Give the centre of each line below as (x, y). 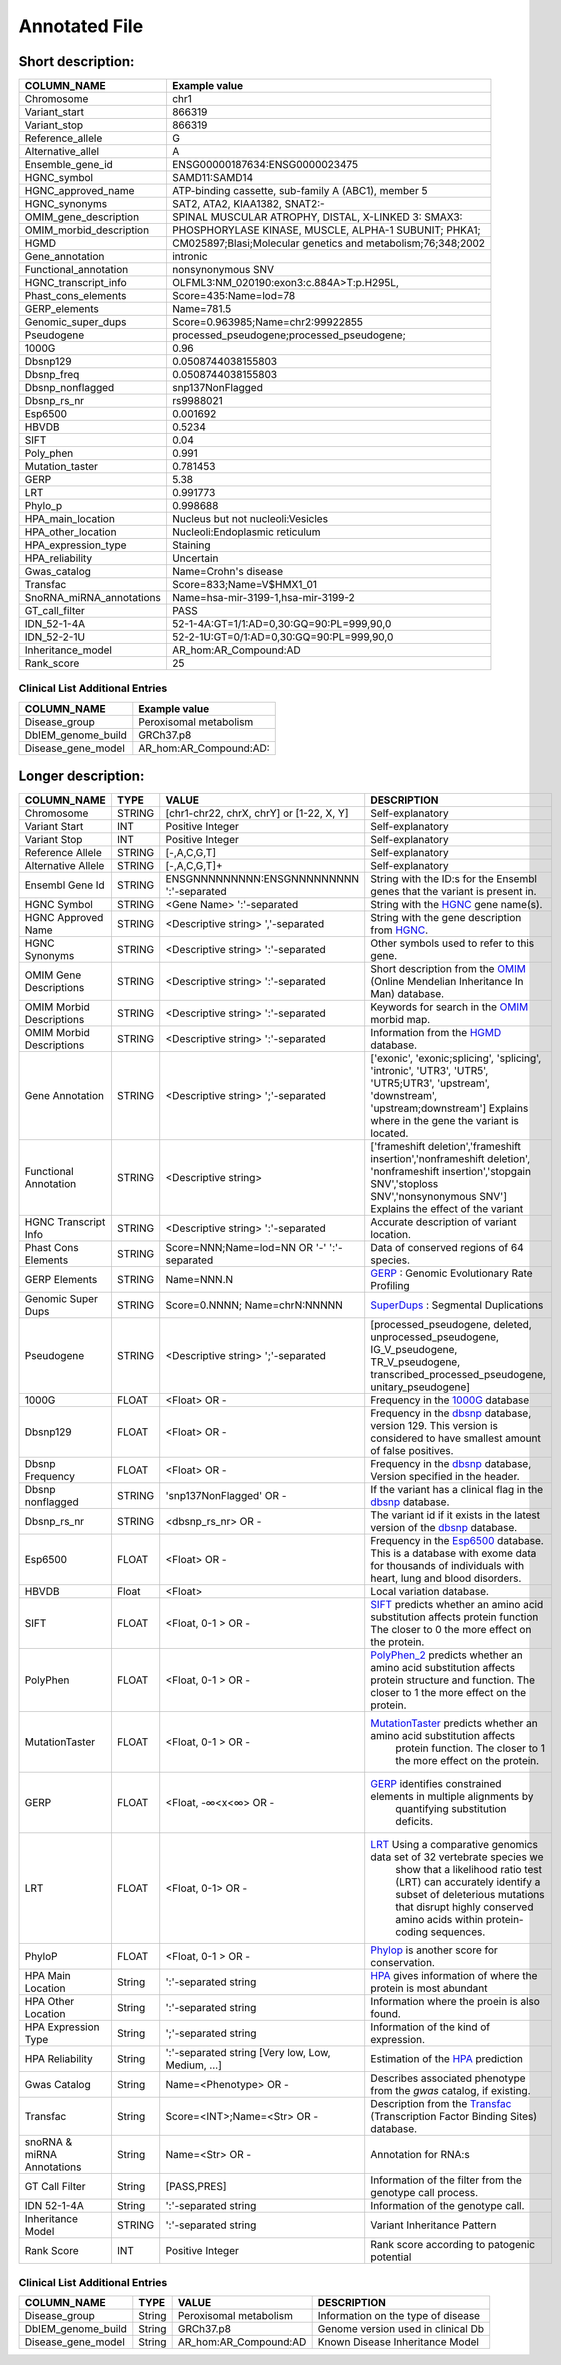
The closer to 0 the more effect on (451, 1630)
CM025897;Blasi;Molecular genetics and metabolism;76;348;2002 (328, 243)
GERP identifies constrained (436, 1784)
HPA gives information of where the (454, 1976)
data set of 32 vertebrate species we (457, 1857)
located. (389, 1133)
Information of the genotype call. (447, 2206)
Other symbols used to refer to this (452, 943)
